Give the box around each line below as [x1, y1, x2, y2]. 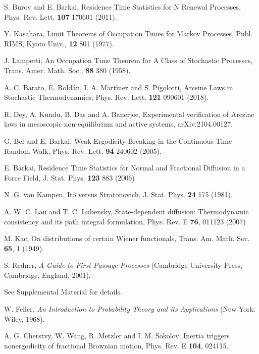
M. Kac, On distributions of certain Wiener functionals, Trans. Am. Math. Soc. [4, 233, 250, 244]
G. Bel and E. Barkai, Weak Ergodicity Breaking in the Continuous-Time [4, 135, 232, 146]
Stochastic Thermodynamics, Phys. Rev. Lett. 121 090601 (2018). [4, 92, 209, 102]
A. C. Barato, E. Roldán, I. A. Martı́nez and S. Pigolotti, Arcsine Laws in [4, 82, 233, 92]
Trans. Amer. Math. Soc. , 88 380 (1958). [4, 65, 131, 75]
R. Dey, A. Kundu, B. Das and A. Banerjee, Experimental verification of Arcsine [4, 108, 254, 119]
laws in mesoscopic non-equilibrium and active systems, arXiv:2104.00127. [4, 119, 233, 129]
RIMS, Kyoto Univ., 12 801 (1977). [4, 38, 114, 48]
